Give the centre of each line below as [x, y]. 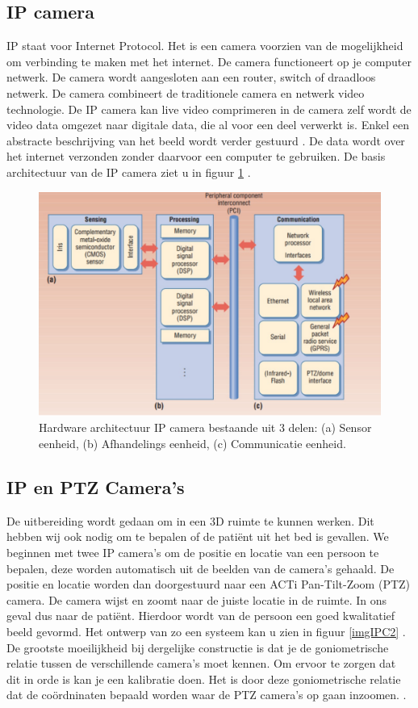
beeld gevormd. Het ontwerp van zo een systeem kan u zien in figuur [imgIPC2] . [206, 631]
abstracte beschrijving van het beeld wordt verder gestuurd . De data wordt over [206, 140]
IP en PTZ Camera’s [96, 486]
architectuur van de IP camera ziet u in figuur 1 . [129, 172]
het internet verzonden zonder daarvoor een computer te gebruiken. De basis [196, 156]
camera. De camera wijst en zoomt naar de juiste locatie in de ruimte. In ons [197, 599]
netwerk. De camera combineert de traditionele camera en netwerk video [186, 92]
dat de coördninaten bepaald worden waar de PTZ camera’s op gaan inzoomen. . [207, 695]
